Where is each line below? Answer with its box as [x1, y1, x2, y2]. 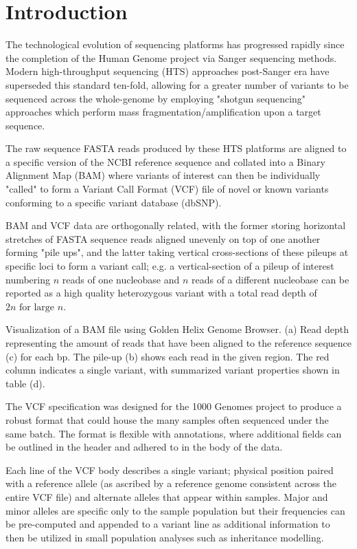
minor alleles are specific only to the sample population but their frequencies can [5, 503, 345, 517]
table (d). [5, 376, 45, 390]
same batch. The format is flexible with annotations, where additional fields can [5, 426, 342, 440]
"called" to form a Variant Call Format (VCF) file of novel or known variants [5, 182, 329, 196]
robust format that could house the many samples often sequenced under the [5, 412, 329, 427]
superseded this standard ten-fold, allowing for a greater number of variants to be [5, 77, 349, 91]
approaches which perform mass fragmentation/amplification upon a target [5, 105, 321, 119]
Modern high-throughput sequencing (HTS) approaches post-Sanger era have [5, 64, 330, 78]
